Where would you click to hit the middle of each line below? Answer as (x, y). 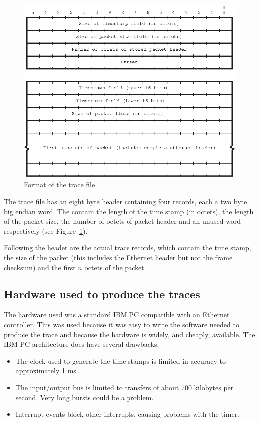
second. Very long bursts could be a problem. (85, 397)
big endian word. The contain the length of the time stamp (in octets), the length (129, 211)
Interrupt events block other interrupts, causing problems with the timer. (128, 414)
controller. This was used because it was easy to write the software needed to (122, 324)
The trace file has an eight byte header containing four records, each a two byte (126, 201)
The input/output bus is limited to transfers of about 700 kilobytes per (125, 387)
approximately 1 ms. (47, 370)
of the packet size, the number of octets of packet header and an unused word (123, 221)
